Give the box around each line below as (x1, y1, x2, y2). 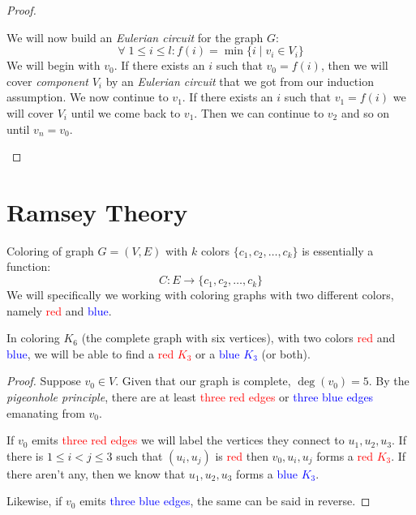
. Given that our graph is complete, (115, 372, 291, 389)
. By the (368, 372, 410, 389)
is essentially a (302, 242, 374, 259)
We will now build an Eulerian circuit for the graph (6, 28, 264, 45)
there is (6, 447, 44, 464)
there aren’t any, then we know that (6, 465, 186, 482)
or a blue (195, 345, 240, 362)
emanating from (6, 404, 85, 421)
